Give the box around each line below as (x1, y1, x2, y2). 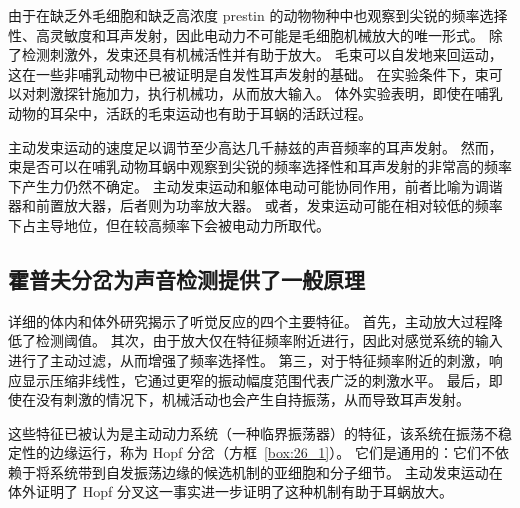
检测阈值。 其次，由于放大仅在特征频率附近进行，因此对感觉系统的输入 (35, 330, 503, 351)
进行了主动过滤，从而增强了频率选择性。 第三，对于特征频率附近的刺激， (8, 349, 489, 370)
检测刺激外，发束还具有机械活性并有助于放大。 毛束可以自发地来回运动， (21, 44, 503, 65)
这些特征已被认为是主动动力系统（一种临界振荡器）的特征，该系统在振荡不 (8, 422, 498, 443)
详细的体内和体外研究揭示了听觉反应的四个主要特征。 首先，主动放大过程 (8, 310, 489, 331)
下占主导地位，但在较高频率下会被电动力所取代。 (8, 214, 330, 235)
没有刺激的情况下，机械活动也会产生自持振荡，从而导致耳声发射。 (35, 389, 470, 410)
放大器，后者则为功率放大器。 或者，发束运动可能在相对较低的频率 (63, 195, 503, 216)
